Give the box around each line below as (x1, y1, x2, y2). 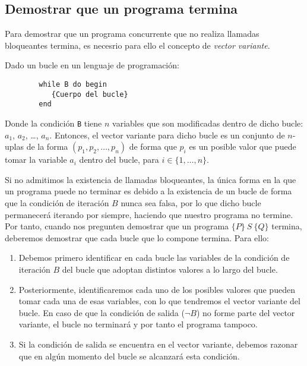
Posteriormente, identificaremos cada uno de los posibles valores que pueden (18, 283, 295, 295)
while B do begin (39, 80, 107, 89)
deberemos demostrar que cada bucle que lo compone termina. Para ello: (5, 231, 270, 244)
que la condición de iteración (5, 196, 109, 209)
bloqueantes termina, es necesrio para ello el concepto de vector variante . (5, 39, 270, 51)
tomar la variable (5, 153, 67, 166)
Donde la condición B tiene (5, 116, 102, 129)
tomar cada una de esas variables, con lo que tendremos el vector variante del (18, 295, 300, 307)
